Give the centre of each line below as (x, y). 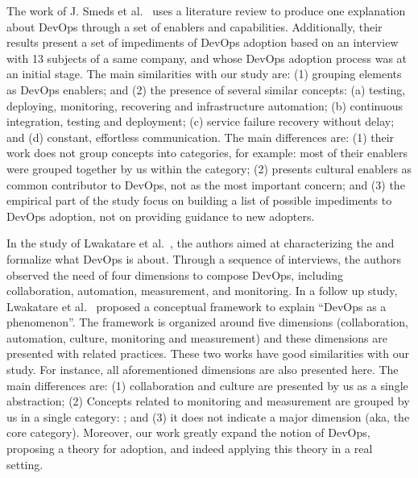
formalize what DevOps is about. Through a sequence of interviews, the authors (204, 258)
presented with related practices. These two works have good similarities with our (208, 353)
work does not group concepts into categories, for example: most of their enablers (207, 153)
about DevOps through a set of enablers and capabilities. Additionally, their (195, 26)
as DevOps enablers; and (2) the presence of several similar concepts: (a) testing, (206, 89)
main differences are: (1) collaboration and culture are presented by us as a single (207, 385)
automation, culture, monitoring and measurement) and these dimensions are (197, 337)
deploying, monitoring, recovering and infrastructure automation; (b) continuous (205, 105)
